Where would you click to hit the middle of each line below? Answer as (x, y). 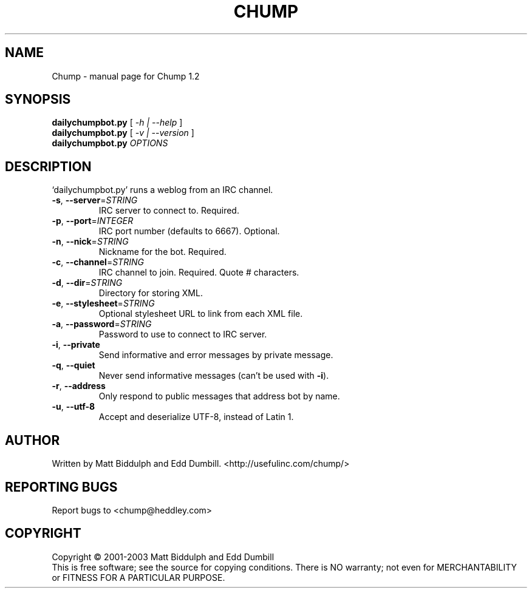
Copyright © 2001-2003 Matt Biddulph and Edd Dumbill (163, 557)
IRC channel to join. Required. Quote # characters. (199, 273)
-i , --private (76, 345)
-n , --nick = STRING (90, 242)
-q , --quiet (73, 365)
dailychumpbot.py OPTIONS (110, 143)
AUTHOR (32, 440)
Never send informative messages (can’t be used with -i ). (214, 376)
